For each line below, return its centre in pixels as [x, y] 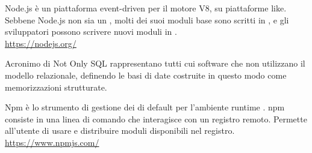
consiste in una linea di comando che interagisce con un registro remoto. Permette [156, 118]
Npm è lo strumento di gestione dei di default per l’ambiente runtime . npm [145, 107]
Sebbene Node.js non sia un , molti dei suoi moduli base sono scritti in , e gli [147, 19]
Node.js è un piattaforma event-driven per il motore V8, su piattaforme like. [146, 8]
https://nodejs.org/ [41, 43]
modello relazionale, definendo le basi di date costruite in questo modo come [146, 75]
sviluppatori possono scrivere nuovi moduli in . [91, 31]
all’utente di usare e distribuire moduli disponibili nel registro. [120, 130]
